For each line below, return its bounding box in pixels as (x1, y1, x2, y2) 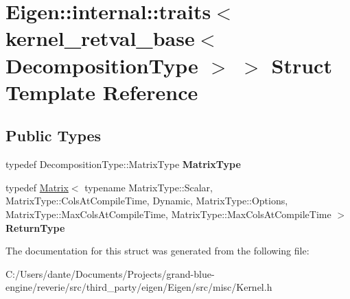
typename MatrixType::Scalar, (84, 180, 213, 194)
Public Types (5, 125, 102, 146)
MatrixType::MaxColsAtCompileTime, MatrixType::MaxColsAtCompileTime (5, 206, 331, 221)
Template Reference (5, 77, 198, 106)
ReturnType (5, 220, 65, 235)
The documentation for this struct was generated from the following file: (5, 243, 310, 258)
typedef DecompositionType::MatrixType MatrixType (5, 157, 241, 171)
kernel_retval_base (5, 24, 195, 52)
